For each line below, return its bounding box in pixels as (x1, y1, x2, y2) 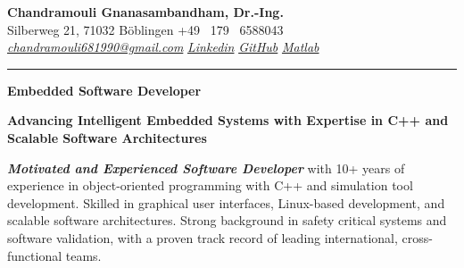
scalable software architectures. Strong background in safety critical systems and (7, 211, 447, 230)
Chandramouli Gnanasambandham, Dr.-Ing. (7, 3, 284, 21)
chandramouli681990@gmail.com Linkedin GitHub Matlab (7, 38, 319, 56)
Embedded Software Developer (7, 80, 202, 99)
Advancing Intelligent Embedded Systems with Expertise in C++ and (7, 111, 449, 130)
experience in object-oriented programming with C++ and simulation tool (7, 176, 413, 195)
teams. (65, 246, 102, 264)
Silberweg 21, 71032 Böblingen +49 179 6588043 (7, 20, 284, 38)
